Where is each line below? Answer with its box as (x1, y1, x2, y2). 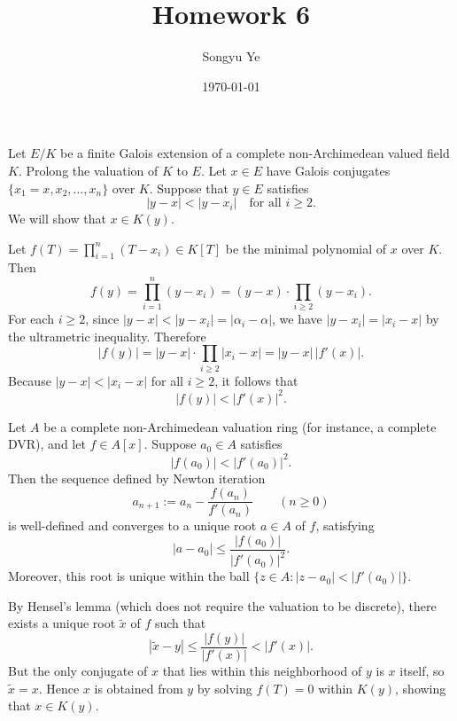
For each (8, 310, 54, 328)
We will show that (8, 209, 106, 228)
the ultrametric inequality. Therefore (8, 326, 206, 345)
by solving (197, 678, 252, 697)
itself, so (399, 662, 445, 679)
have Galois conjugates (266, 161, 391, 179)
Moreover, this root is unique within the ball (8, 567, 250, 585)
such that (154, 614, 206, 632)
